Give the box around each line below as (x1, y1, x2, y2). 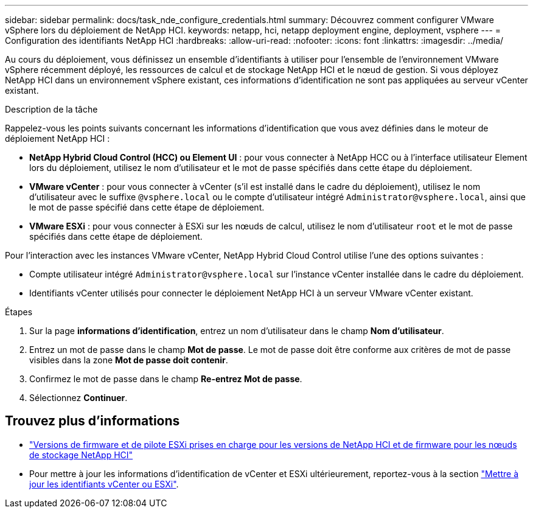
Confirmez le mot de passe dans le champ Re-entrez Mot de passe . (29, 374, 302, 384)
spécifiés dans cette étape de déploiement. (29, 231, 203, 242)
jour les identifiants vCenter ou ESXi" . (29, 478, 179, 489)
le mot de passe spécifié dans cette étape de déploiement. (29, 202, 265, 212)
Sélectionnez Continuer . (29, 393, 128, 403)
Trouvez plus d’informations (5, 413, 180, 429)
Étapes (5, 307, 33, 317)
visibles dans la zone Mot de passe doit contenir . (29, 355, 228, 365)
